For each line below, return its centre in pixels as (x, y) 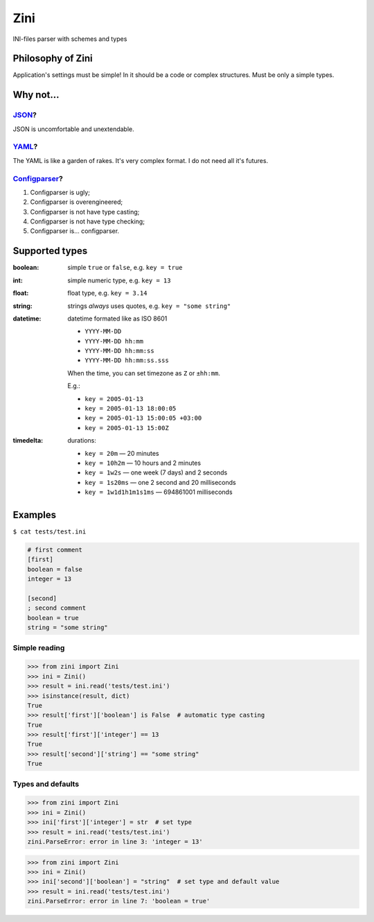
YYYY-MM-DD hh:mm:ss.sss (127, 360)
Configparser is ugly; (60, 192)
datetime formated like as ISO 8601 (117, 318)
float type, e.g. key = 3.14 (107, 293)
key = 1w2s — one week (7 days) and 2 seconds (156, 472)
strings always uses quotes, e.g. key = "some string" (149, 306)
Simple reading (39, 647)
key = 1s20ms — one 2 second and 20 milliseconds (160, 482)
